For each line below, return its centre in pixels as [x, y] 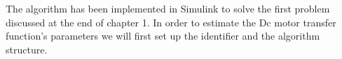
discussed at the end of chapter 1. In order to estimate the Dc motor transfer [171, 22]
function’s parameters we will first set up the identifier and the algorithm [163, 36]
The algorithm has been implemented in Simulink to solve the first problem [168, 8]
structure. [27, 49]
